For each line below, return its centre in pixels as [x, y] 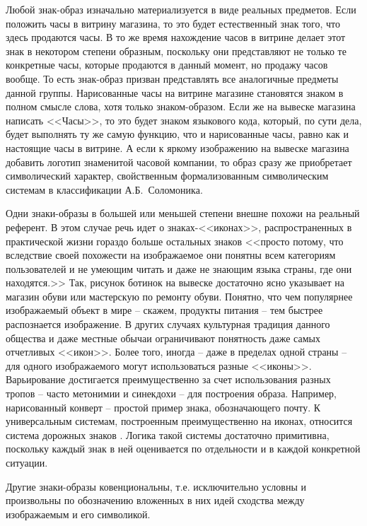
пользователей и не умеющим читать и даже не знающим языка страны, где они [179, 268]
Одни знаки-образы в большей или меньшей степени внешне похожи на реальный [183, 213]
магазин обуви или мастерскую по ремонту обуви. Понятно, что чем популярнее [179, 296]
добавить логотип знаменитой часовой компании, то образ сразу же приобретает [179, 162]
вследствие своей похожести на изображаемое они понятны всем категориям [171, 255]
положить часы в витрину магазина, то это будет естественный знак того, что [173, 23]
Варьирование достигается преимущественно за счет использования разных [168, 379]
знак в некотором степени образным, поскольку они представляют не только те [176, 51]
